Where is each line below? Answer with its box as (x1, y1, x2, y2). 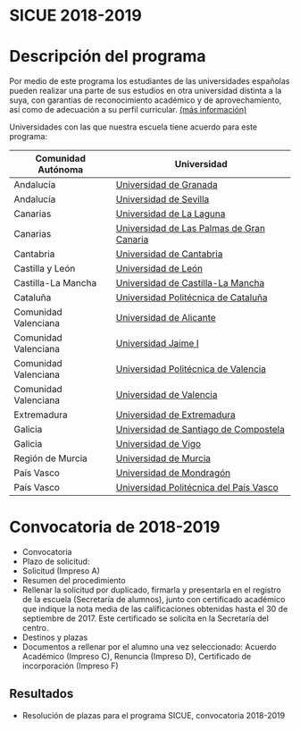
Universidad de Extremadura (115, 408, 237, 421)
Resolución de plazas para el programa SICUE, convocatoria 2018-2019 (21, 709, 286, 720)
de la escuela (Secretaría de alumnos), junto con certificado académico (21, 594, 286, 605)
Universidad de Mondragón (115, 466, 231, 479)
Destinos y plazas (21, 632, 88, 643)
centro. (21, 623, 49, 634)
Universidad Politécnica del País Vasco (115, 482, 279, 494)
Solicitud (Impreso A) (21, 566, 101, 576)
